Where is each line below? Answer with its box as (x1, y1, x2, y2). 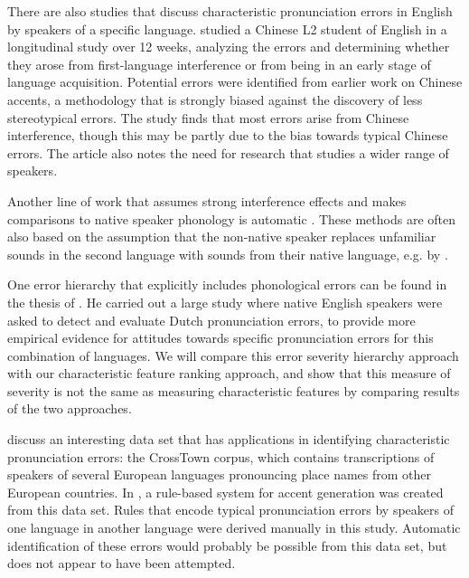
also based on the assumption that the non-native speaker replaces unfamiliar (7, 227, 436, 246)
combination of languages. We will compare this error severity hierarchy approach (7, 346, 459, 365)
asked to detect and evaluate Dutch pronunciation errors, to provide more (7, 310, 416, 329)
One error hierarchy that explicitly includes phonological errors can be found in (7, 275, 447, 294)
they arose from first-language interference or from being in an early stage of (7, 54, 431, 73)
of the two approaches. (7, 399, 132, 418)
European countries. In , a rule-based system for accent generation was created (7, 482, 444, 501)
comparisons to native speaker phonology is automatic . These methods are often (7, 209, 455, 228)
